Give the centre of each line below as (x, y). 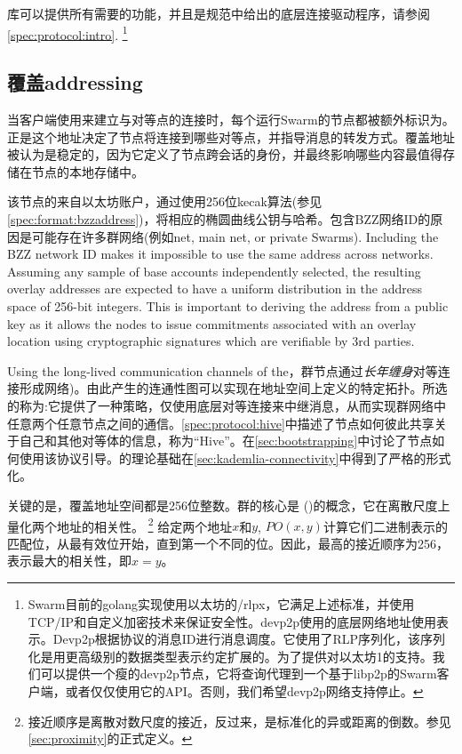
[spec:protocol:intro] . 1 (68, 33)
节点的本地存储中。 (88, 171)
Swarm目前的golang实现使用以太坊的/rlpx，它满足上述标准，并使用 (221, 603)
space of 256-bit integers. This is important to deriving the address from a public (228, 305)
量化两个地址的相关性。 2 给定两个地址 (120, 525)
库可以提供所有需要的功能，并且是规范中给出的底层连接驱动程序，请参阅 (219, 13)
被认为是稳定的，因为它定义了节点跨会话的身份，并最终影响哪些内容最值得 (225, 154)
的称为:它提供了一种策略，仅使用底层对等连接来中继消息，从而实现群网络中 (227, 405)
